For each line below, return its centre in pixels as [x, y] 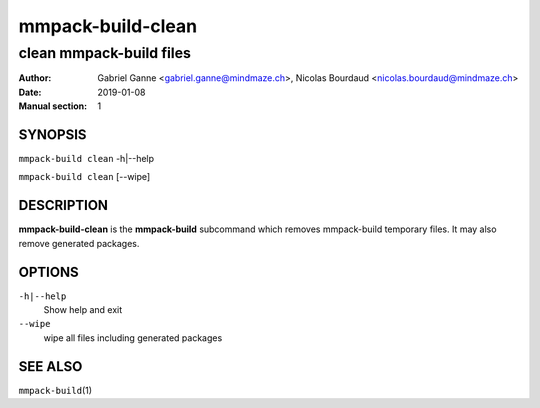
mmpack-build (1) [55, 390]
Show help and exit [83, 310]
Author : [35, 78]
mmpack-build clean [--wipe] [84, 177]
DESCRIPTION [63, 205]
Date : [30, 92]
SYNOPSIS [52, 134]
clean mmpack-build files [105, 53]
